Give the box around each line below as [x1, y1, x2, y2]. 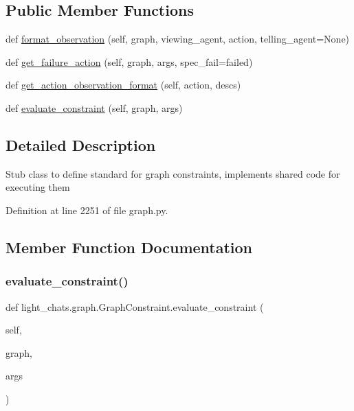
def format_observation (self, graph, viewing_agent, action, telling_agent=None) [5, 32, 350, 46]
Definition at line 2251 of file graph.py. [5, 202, 168, 217]
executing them [5, 180, 70, 194]
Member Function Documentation [5, 236, 253, 257]
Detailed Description [5, 134, 156, 155]
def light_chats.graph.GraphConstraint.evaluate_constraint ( [5, 299, 264, 314]
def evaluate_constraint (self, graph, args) [5, 100, 183, 115]
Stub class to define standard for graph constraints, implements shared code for [5, 166, 340, 180]
